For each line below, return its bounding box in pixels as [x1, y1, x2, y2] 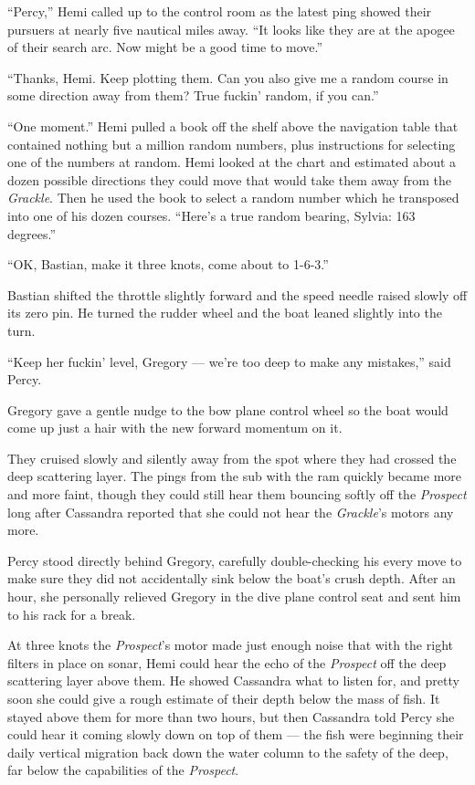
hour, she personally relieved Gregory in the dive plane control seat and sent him [7, 587, 461, 606]
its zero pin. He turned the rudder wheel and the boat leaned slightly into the [7, 303, 442, 322]
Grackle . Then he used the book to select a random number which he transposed [7, 188, 459, 207]
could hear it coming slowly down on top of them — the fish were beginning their [7, 725, 464, 744]
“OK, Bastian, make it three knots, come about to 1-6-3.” [7, 255, 329, 274]
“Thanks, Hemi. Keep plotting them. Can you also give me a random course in [7, 68, 449, 87]
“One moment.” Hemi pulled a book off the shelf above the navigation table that [7, 116, 459, 135]
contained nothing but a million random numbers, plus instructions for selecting [7, 134, 456, 153]
